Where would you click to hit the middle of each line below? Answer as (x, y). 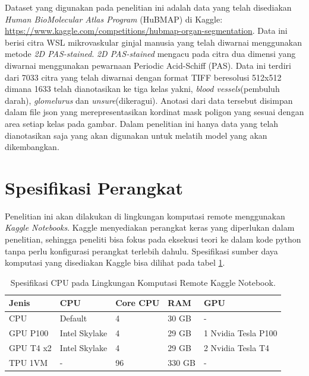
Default (73, 318)
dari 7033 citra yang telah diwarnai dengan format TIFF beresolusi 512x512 (143, 77)
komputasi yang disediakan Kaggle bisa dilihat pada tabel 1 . (115, 262)
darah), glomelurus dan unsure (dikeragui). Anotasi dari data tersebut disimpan (149, 100)
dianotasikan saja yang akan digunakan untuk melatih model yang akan (136, 135)
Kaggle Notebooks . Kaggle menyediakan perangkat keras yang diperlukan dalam (150, 227)
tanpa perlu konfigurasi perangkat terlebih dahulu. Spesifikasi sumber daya (141, 251)
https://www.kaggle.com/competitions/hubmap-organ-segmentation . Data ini (146, 31)
